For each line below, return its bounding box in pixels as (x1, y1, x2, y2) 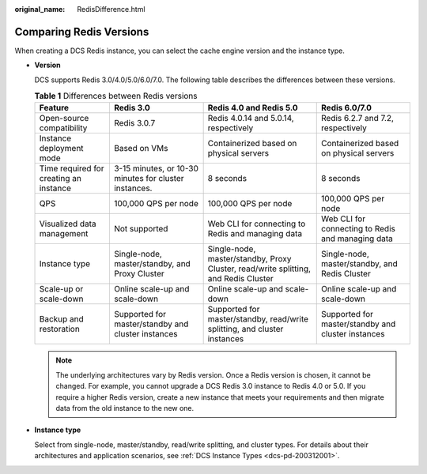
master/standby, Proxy (207, 254, 292, 265)
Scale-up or (39, 284, 84, 295)
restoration (39, 324, 81, 335)
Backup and (39, 314, 85, 325)
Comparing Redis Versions (14, 24, 149, 39)
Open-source (39, 113, 89, 124)
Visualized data (39, 218, 96, 229)
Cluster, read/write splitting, (207, 263, 312, 274)
